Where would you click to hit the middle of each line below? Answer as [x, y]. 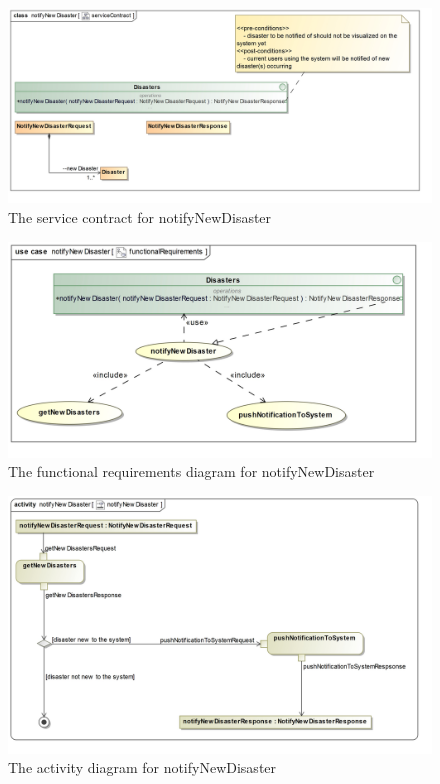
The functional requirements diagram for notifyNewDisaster [191, 471]
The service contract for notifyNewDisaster [140, 217]
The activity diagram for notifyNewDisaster [142, 767]
